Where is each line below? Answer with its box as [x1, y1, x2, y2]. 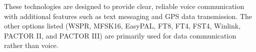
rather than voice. [4, 40, 58, 50]
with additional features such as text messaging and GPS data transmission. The [4, 10, 252, 21]
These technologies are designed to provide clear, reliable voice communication [4, 1, 244, 11]
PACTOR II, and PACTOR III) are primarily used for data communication [4, 30, 236, 40]
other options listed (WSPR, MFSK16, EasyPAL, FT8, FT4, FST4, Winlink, [4, 20, 241, 31]
